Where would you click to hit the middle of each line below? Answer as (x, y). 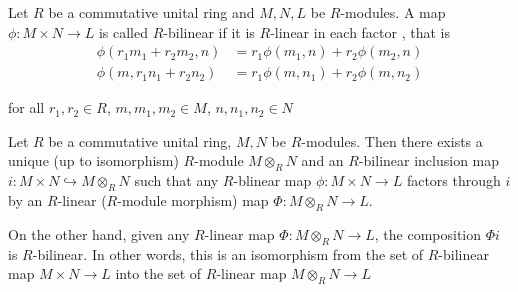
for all (26, 107)
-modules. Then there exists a (392, 140)
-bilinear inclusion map (429, 160)
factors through (453, 180)
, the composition (428, 233)
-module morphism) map (193, 200)
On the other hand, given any (99, 233)
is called (123, 31)
